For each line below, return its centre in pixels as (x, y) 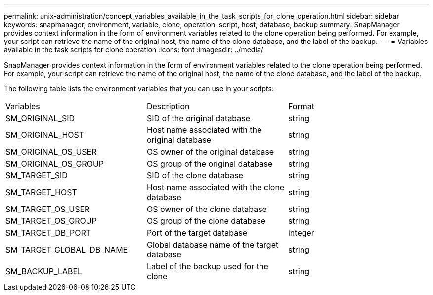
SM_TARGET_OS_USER (48, 209)
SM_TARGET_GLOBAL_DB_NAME (67, 250)
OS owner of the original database (210, 152)
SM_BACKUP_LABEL (44, 271)
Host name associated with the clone (216, 187)
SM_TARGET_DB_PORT (48, 233)
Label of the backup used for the (207, 266)
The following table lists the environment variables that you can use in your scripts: (139, 89)
